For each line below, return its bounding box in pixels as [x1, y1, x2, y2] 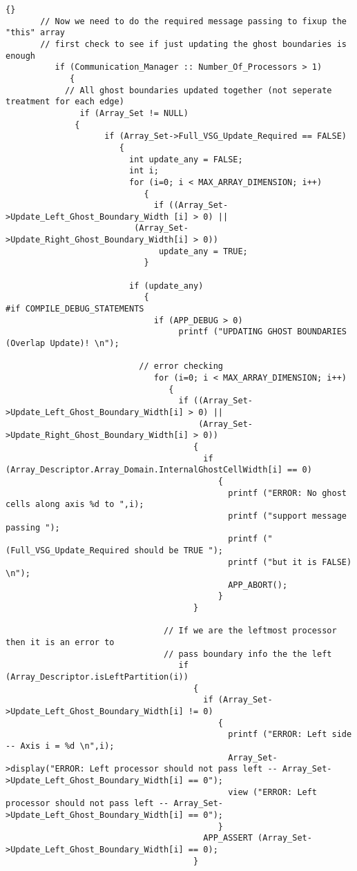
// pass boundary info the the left [164, 649, 332, 659]
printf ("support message [228, 510, 347, 521]
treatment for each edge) [6, 97, 124, 107]
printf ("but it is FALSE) [228, 557, 352, 567]
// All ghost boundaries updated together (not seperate [64, 85, 332, 95]
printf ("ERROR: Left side [228, 729, 352, 740]
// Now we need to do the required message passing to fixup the [40, 16, 347, 26]
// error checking [139, 361, 223, 372]
